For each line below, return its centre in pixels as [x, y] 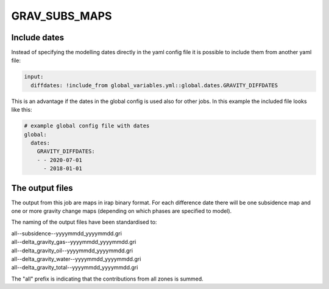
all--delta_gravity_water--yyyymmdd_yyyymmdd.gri [76, 259]
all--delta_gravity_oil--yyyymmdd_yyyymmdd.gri [72, 251]
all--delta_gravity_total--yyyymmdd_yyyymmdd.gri [75, 268]
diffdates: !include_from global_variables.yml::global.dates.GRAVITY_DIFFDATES [154, 85]
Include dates [37, 37]
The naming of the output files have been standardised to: [84, 222]
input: [34, 77]
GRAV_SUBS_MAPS [62, 16]
